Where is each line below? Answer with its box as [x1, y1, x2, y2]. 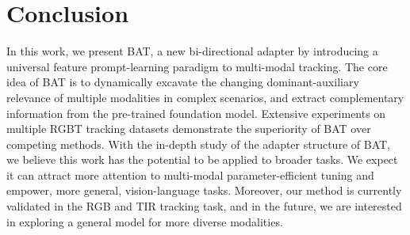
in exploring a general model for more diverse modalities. [6, 213, 283, 229]
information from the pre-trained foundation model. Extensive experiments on [6, 104, 386, 121]
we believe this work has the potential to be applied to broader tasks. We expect [6, 151, 398, 168]
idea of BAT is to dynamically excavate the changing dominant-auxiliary [6, 74, 359, 90]
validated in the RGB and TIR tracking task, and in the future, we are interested [6, 198, 402, 214]
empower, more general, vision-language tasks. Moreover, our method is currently [6, 182, 402, 199]
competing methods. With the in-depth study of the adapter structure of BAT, [6, 135, 390, 152]
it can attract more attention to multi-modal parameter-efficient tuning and [6, 166, 374, 183]
